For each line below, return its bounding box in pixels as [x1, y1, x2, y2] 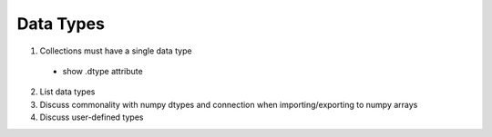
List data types [39, 86, 96, 97]
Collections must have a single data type [39, 45, 192, 56]
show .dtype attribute [62, 65, 143, 76]
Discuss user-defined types [39, 112, 144, 122]
